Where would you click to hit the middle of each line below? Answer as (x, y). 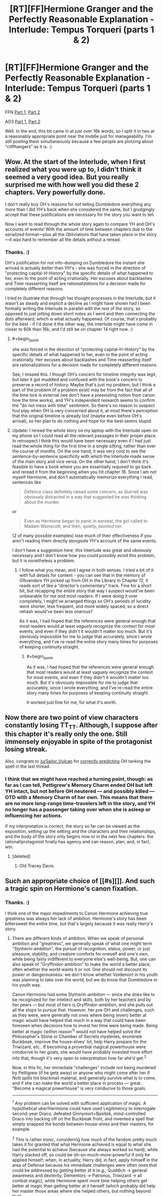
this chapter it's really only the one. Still (66, 734)
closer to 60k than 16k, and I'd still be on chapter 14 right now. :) (69, 329)
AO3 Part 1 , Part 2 (23, 121)
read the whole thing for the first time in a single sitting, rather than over (84, 446)
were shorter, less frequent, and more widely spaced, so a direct (84, 606)
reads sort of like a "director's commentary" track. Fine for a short (85, 585)
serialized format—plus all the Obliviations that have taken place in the (75, 234)
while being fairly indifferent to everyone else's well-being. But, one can (84, 959)
